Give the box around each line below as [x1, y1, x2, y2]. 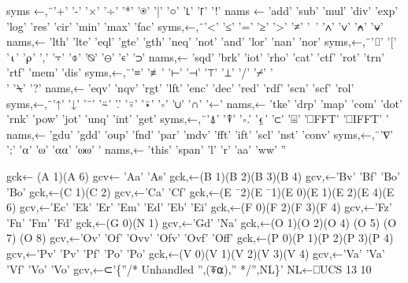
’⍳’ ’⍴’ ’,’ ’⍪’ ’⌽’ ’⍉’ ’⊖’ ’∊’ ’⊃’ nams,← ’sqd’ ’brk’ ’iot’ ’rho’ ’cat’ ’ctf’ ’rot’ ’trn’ [6, 48, 384, 65]
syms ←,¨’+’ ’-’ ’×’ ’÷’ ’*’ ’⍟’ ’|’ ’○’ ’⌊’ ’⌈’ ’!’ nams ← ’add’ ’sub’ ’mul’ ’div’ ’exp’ [6, 2, 399, 18]
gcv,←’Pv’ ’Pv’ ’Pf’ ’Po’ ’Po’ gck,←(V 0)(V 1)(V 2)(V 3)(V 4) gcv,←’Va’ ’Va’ [6, 244, 385, 261]
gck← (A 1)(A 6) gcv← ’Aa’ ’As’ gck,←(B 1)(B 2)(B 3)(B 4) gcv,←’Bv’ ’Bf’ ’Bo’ [6, 167, 400, 184]
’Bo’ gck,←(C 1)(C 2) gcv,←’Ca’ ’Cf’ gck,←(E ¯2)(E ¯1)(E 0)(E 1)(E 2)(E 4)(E [6, 183, 395, 199]
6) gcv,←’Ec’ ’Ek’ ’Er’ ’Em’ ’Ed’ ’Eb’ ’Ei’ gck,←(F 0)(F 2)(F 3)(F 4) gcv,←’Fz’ [6, 199, 392, 215]
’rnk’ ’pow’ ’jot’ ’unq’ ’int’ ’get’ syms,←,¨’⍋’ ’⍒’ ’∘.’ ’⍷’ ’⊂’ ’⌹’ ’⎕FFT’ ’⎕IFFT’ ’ [6, 110, 389, 127]
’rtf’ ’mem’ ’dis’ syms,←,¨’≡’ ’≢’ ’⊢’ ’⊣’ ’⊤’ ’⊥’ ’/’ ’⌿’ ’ [6, 64, 273, 80]
